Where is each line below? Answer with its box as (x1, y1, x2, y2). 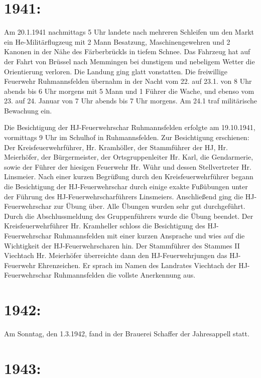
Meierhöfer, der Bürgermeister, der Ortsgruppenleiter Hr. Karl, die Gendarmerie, (4, 152, 253, 162)
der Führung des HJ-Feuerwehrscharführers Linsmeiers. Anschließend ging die (4, 191, 243, 201)
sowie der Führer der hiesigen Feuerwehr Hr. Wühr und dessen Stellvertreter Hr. (4, 161, 251, 172)
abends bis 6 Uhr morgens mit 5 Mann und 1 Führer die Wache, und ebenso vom (4, 85, 254, 96)
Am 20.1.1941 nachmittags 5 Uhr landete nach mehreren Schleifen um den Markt (4, 27, 254, 37)
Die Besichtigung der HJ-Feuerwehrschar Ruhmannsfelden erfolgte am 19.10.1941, (4, 122, 255, 133)
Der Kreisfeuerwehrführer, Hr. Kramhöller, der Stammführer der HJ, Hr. (4, 142, 228, 152)
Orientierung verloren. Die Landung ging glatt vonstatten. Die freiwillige (4, 66, 228, 76)
